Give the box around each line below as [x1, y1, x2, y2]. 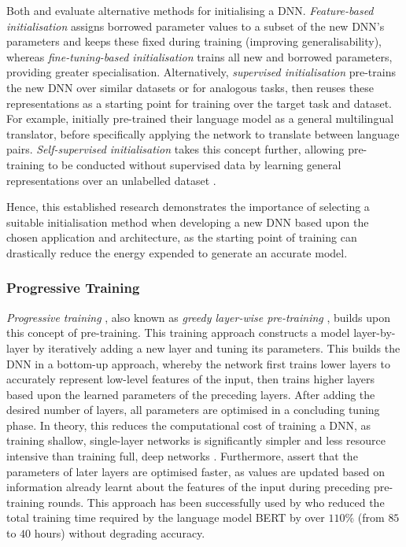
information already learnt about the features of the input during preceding [6, 479, 371, 495]
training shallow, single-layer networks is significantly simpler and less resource [6, 432, 386, 449]
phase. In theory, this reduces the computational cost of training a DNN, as [6, 416, 371, 433]
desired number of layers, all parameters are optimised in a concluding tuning [6, 401, 380, 418]
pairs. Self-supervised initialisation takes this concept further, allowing [6, 141, 345, 157]
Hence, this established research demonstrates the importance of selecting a [6, 198, 370, 215]
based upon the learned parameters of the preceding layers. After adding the [6, 386, 375, 402]
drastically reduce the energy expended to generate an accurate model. [6, 244, 348, 261]
